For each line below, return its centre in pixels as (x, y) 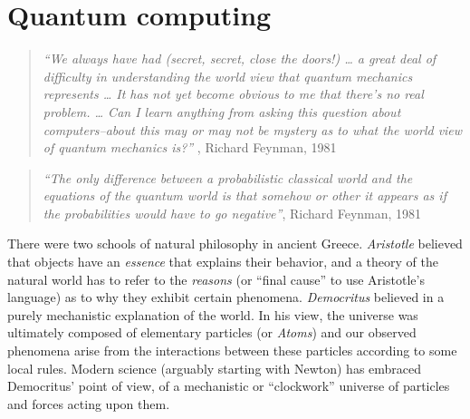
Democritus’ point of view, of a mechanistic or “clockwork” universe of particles (229, 386)
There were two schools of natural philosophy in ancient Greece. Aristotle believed (235, 244)
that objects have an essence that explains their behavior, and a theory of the (223, 262)
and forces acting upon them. (89, 403)
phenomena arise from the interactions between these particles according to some (232, 351)
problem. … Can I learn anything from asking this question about (222, 111)
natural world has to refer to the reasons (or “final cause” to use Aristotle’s (216, 279)
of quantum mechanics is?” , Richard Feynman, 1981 (190, 147)
